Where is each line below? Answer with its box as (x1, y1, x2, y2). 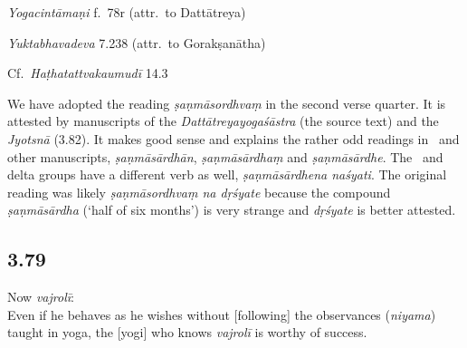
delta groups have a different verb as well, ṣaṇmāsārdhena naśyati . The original (7, 165, 447, 184)
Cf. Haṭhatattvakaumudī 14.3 (7, 63, 168, 82)
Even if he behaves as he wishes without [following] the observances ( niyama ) (7, 304, 436, 324)
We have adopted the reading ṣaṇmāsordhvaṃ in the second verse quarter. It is (7, 93, 446, 112)
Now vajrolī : (7, 287, 74, 306)
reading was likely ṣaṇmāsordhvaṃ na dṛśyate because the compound (7, 182, 391, 201)
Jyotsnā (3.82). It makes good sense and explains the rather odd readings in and (7, 129, 460, 148)
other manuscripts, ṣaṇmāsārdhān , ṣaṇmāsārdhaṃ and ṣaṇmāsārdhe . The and (7, 147, 443, 166)
